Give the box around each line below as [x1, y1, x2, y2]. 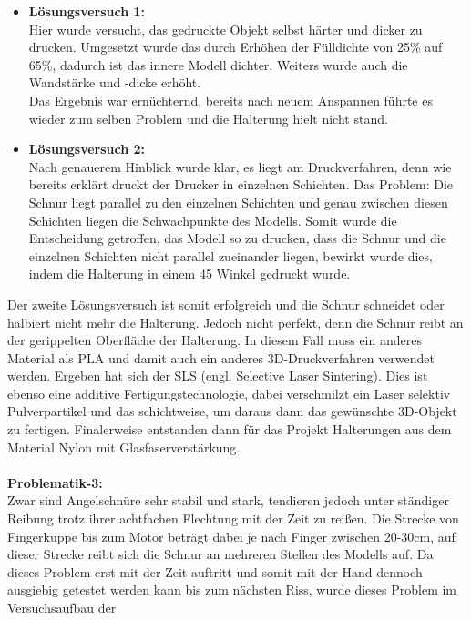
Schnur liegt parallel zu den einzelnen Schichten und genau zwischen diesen [28, 192, 448, 211]
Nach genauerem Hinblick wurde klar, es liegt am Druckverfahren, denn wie [28, 157, 452, 176]
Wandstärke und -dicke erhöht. [28, 73, 201, 92]
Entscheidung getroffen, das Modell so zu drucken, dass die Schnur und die [28, 229, 446, 248]
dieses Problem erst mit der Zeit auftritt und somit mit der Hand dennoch [7, 562, 423, 581]
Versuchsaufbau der [7, 598, 117, 616]
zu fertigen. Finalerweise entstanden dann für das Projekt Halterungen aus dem [7, 420, 452, 439]
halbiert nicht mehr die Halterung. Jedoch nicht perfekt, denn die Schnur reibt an [7, 312, 464, 331]
